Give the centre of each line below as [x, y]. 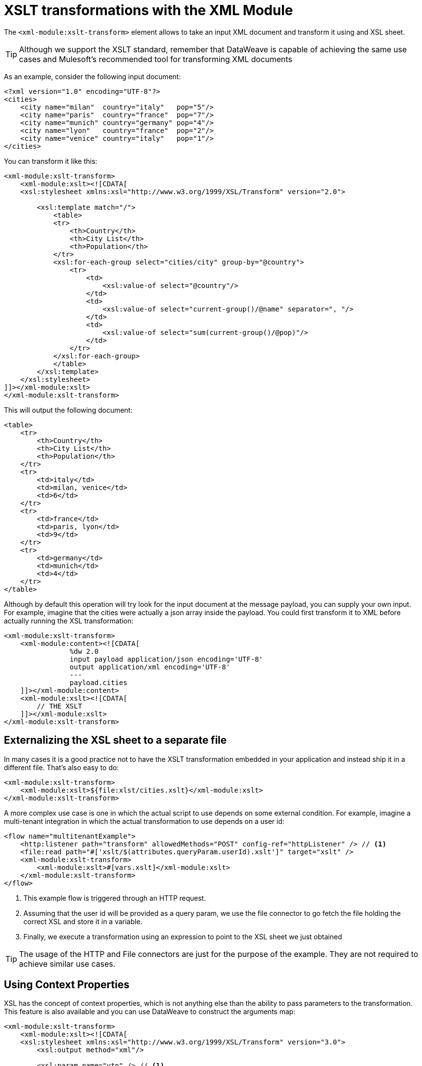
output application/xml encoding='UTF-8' [150, 667]
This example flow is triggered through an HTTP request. [115, 898]
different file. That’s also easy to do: [61, 767]
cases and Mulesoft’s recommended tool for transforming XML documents [156, 59]
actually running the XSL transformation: [69, 621]
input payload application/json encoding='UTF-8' [166, 659]
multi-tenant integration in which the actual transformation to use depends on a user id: [144, 821]
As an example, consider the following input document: [92, 76]
